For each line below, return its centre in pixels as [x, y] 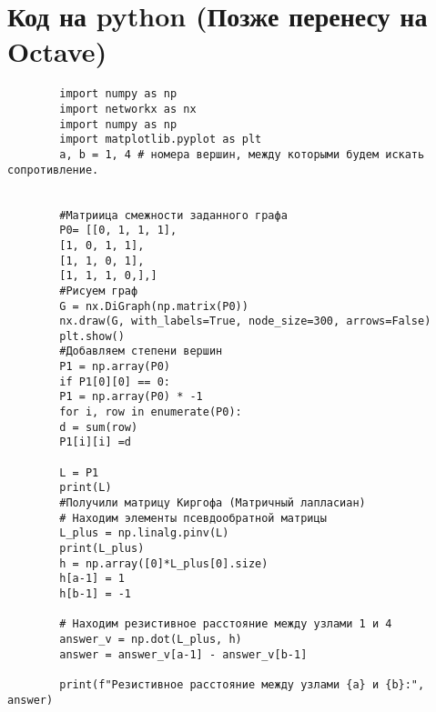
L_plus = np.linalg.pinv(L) [144, 533]
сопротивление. [53, 170]
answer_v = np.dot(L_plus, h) [151, 639]
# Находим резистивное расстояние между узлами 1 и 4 [226, 624]
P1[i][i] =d [96, 442]
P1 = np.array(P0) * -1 [131, 397]
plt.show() [92, 336]
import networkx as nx [128, 109]
